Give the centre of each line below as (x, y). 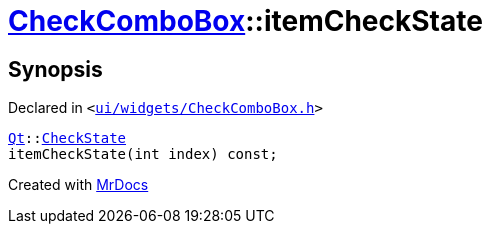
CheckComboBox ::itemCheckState (245, 21)
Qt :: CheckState (67, 138)
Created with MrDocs (78, 185)
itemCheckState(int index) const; (143, 154)
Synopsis (55, 69)
